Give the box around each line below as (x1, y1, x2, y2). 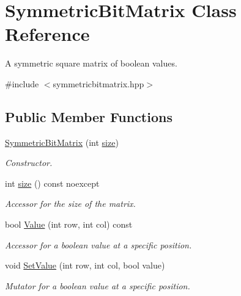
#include (5, 77, 39, 90)
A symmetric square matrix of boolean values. (5, 57, 177, 70)
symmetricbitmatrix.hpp (53, 77, 144, 90)
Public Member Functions (5, 107, 172, 126)
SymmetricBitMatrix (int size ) (5, 135, 119, 148)
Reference (5, 21, 90, 46)
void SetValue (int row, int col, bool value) (5, 259, 165, 272)
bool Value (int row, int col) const (5, 218, 133, 231)
